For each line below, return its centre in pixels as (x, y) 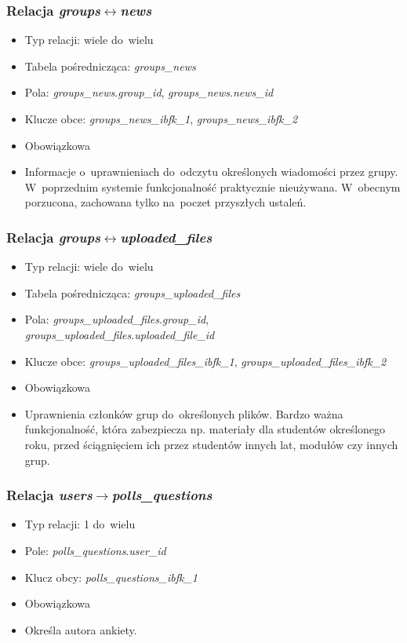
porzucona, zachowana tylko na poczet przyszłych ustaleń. (165, 202)
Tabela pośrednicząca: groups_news (110, 66)
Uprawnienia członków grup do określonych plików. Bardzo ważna (184, 413)
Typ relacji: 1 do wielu (80, 524)
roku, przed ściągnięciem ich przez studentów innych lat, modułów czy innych (211, 444)
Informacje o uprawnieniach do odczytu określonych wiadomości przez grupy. (211, 172)
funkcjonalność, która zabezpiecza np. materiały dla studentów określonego (205, 429)
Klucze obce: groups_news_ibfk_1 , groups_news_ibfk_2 (161, 119)
